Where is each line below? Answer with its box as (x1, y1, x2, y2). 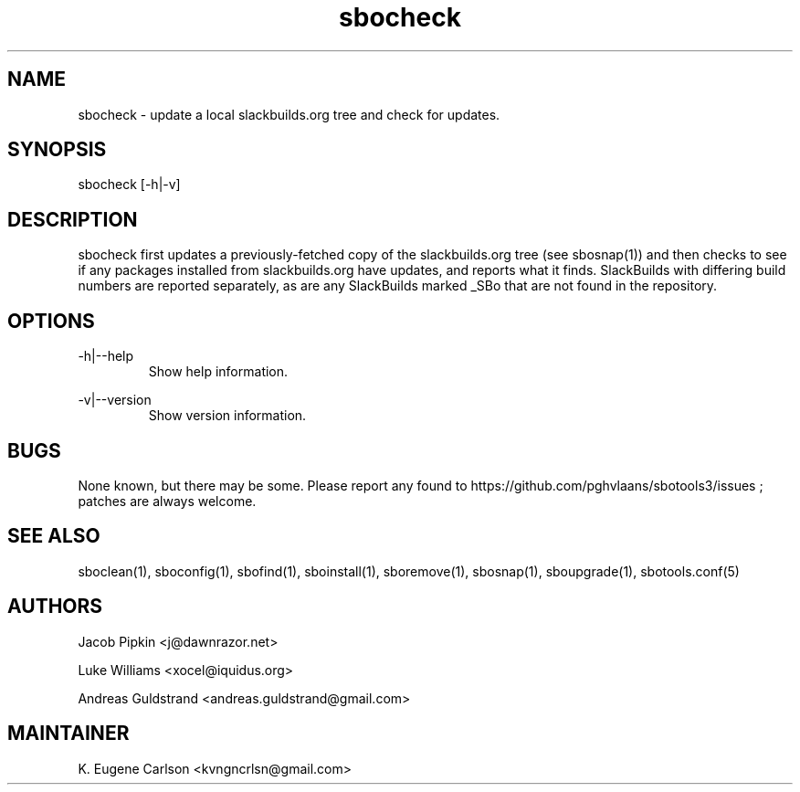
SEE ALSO (7, 524, 100, 548)
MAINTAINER (7, 722, 130, 745)
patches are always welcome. (78, 492, 257, 509)
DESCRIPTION (7, 207, 138, 231)
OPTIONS (7, 309, 95, 333)
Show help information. (148, 364, 289, 380)
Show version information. (148, 407, 307, 424)
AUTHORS (7, 595, 103, 618)
